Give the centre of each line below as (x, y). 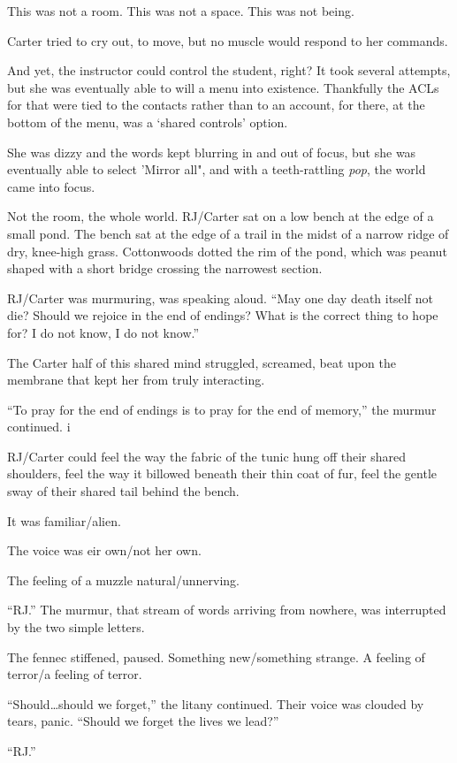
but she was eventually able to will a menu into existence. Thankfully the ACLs (223, 87)
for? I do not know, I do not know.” (103, 332)
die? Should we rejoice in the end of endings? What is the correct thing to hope (223, 315)
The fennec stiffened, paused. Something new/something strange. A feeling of (216, 656)
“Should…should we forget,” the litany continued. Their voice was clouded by (216, 703)
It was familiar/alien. (64, 520)
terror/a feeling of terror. (75, 674)
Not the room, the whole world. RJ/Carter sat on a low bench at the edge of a (221, 216)
